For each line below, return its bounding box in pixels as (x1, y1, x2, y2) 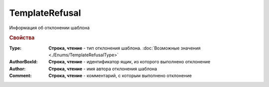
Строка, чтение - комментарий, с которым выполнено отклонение (48, 73, 192, 79)
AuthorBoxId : (9, 59, 38, 65)
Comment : (9, 73, 32, 79)
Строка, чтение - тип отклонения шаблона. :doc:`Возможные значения (48, 45, 201, 51)
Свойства (9, 35, 35, 42)
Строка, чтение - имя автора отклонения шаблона (48, 66, 157, 72)
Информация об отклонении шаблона (9, 25, 90, 31)
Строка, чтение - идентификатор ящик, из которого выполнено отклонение (48, 59, 211, 65)
